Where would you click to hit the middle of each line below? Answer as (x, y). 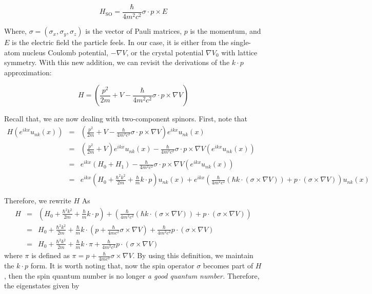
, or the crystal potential (165, 52)
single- (241, 42)
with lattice (239, 52)
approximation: (28, 72)
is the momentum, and (226, 31)
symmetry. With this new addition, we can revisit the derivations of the (117, 62)
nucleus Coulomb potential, (65, 52)
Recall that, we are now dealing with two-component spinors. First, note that (126, 119)
